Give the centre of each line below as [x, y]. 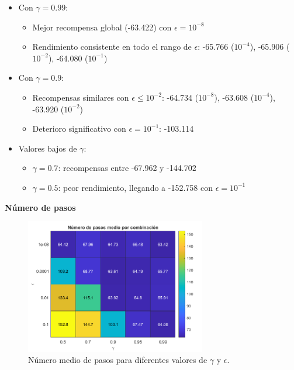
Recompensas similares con [81, 97]
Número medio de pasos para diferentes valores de [118, 360]
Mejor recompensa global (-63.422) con [102, 27]
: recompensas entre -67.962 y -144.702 [127, 168]
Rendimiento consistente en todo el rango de [112, 47]
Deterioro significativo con [79, 129]
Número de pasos [40, 207]
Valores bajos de [48, 148]
